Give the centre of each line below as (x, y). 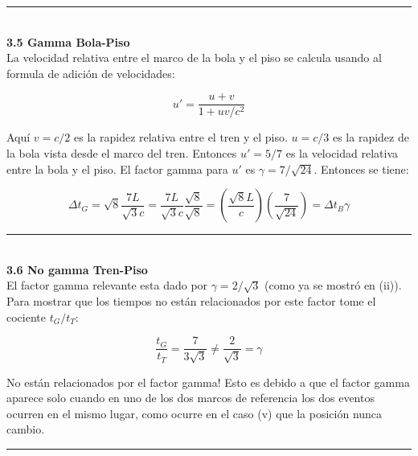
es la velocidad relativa (342, 153)
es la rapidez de (371, 137)
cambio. (26, 429)
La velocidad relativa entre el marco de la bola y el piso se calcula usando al (194, 58)
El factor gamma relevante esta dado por (107, 285)
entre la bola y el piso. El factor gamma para (117, 168)
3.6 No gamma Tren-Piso (77, 269)
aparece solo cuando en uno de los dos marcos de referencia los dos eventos (191, 398)
